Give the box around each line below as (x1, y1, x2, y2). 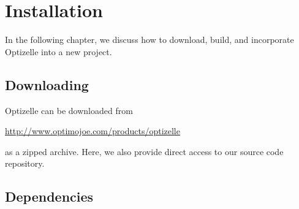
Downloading (5, 75, 89, 94)
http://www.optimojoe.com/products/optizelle (5, 124, 180, 137)
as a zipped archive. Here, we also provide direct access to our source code (5, 145, 284, 158)
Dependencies (5, 187, 94, 206)
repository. (5, 157, 45, 170)
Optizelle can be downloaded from (5, 104, 133, 116)
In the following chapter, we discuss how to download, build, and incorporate (5, 33, 294, 46)
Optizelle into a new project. (5, 45, 112, 58)
